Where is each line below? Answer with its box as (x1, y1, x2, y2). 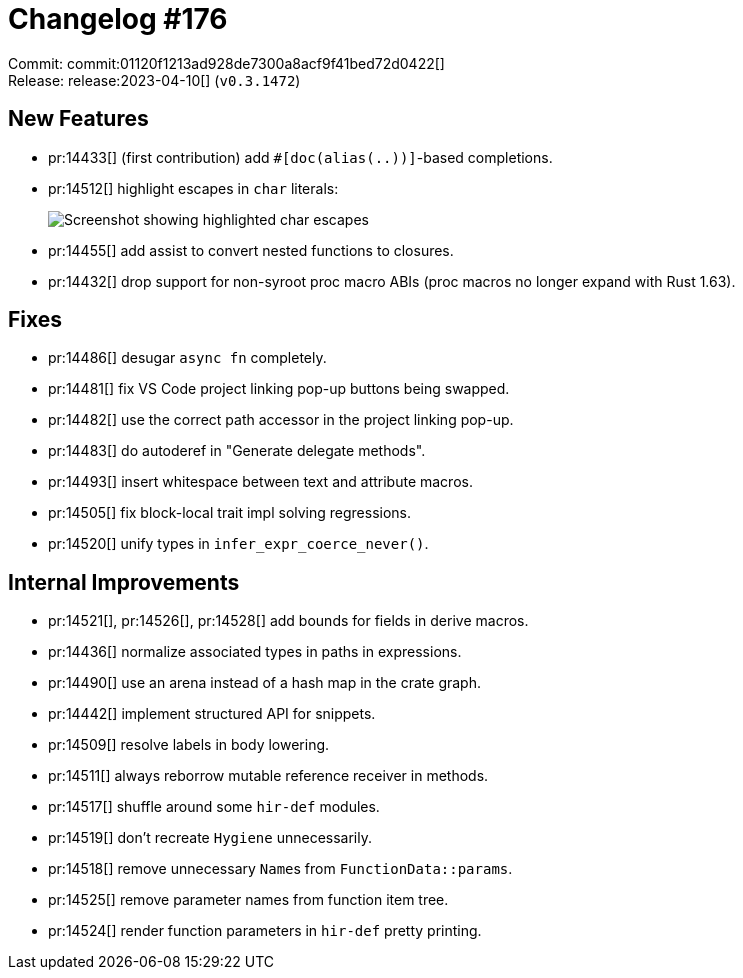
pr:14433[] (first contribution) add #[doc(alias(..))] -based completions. (48, 148, 553, 166)
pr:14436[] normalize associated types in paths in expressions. (48, 643, 462, 661)
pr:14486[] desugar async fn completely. (48, 349, 327, 367)
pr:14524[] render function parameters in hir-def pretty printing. (48, 922, 482, 940)
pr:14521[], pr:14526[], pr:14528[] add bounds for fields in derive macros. (48, 612, 529, 630)
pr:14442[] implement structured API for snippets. (48, 705, 376, 723)
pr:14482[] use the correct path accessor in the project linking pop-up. (48, 411, 514, 429)
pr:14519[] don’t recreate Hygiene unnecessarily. (48, 829, 372, 847)
